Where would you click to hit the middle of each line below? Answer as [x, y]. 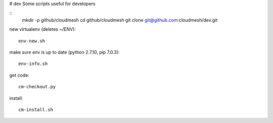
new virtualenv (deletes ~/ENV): [42, 29]
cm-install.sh [36, 109]
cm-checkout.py [37, 87]
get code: [19, 75]
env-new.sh [32, 41]
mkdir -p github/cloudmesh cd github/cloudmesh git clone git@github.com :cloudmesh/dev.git [120, 20]
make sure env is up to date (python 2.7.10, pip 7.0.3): [64, 52]
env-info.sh [33, 64]
